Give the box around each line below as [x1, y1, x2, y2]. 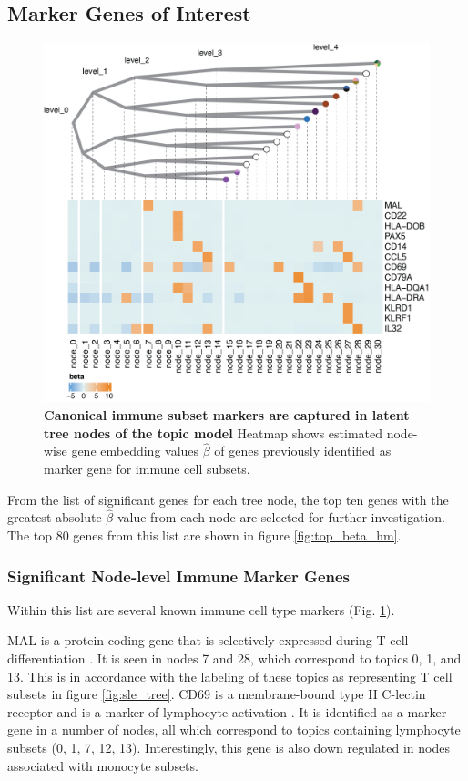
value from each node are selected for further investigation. [117, 508, 445, 527]
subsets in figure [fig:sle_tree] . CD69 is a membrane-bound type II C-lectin [7, 684, 426, 704]
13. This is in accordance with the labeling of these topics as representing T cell [7, 666, 453, 685]
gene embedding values [71, 441, 199, 460]
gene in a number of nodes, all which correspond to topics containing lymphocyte [7, 720, 461, 739]
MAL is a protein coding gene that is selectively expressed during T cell [7, 631, 409, 650]
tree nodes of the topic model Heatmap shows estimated [44, 423, 383, 442]
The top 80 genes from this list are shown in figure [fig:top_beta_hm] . [7, 525, 402, 544]
